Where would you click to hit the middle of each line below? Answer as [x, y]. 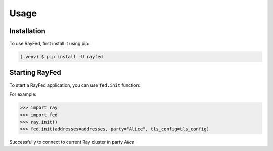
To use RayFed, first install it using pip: [50, 44]
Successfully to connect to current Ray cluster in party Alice [72, 142]
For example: [23, 94]
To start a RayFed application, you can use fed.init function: [75, 85]
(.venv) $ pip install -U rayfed [61, 57]
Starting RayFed [35, 73]
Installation [27, 31]
